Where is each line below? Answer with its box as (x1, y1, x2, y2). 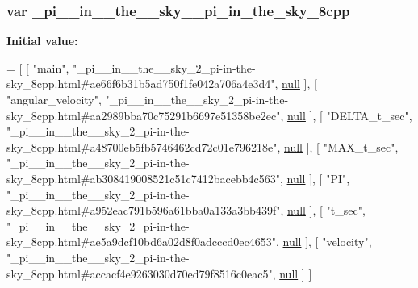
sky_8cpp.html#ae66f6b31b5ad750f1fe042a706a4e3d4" (6, 75, 275, 92)
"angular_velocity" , (6, 91, 102, 107)
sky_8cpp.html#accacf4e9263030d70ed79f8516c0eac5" (6, 265, 273, 282)
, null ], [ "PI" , (279, 169, 350, 186)
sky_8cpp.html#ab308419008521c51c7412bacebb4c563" (6, 169, 280, 186)
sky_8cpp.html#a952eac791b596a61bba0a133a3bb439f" (6, 202, 281, 219)
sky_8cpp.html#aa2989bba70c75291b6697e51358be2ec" (6, 106, 281, 123)
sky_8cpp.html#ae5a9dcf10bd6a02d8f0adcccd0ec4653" (6, 233, 276, 250)
